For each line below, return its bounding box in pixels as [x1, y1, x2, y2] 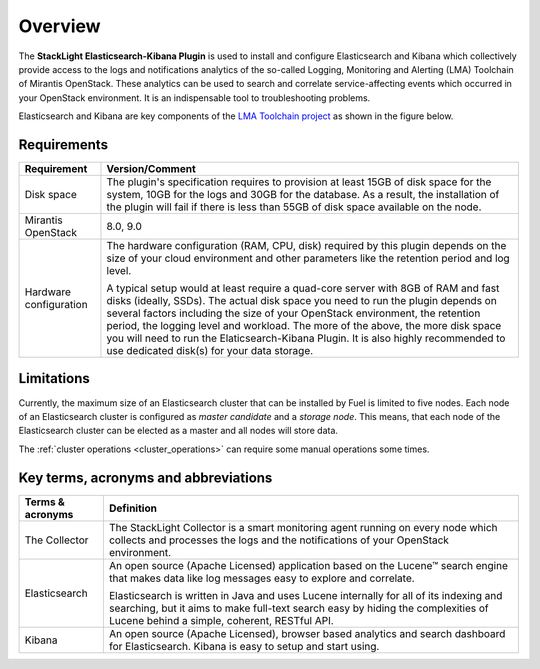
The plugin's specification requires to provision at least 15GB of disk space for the [106, 175, 492, 189]
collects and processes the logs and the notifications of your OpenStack [108, 533, 450, 547]
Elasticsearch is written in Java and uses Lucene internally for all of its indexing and [108, 588, 503, 602]
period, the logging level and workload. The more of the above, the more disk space [106, 319, 502, 333]
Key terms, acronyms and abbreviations [18, 469, 273, 486]
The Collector [24, 533, 89, 547]
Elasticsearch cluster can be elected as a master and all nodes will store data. [18, 425, 339, 437]
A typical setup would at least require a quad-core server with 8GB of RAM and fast [106, 281, 500, 295]
